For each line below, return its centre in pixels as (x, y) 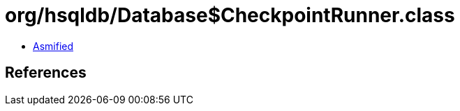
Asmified (53, 46)
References (46, 73)
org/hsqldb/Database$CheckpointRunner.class (230, 15)
